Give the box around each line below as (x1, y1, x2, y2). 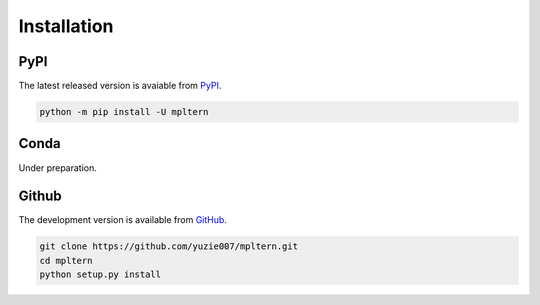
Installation (18, 15, 114, 37)
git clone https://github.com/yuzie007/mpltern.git (39, 241, 299, 252)
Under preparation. (18, 161, 97, 174)
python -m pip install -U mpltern (39, 106, 209, 118)
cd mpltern (39, 255, 93, 266)
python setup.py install (39, 269, 162, 280)
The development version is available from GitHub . (18, 214, 227, 226)
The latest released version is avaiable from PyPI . (18, 80, 222, 92)
